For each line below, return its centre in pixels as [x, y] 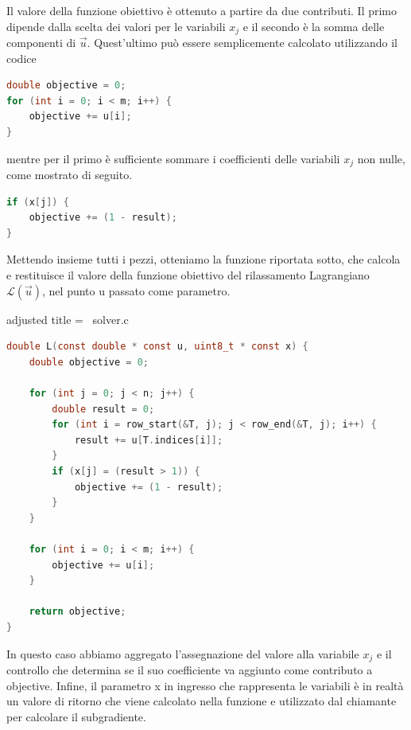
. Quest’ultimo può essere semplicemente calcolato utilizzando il [242, 43]
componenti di [41, 43]
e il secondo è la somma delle [314, 26]
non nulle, [381, 158]
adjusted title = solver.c [68, 319]
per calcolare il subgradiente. [76, 716]
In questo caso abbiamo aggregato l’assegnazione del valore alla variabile [183, 653]
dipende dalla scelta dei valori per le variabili [116, 26]
